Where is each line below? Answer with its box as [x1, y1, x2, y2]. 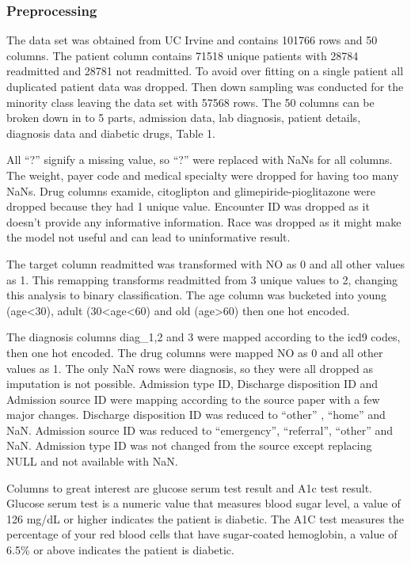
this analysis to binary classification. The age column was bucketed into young [6, 287, 386, 303]
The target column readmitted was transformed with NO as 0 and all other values [6, 255, 405, 272]
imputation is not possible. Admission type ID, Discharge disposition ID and [6, 375, 379, 392]
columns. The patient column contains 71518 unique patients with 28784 [6, 47, 359, 63]
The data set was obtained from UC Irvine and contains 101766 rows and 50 [6, 32, 378, 48]
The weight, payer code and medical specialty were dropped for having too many [6, 166, 399, 183]
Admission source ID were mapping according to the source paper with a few [6, 390, 380, 407]
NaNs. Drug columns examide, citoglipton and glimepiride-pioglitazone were [6, 182, 375, 199]
